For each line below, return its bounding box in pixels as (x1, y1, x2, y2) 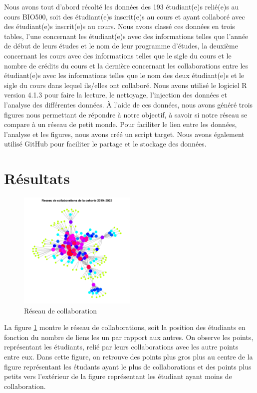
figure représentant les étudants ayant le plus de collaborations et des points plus (4, 361, 252, 371)
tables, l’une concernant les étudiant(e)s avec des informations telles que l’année (4, 30, 249, 41)
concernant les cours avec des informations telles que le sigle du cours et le (4, 50, 232, 60)
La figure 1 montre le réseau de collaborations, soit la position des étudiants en (4, 322, 246, 332)
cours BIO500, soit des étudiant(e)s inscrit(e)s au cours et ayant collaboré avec (4, 11, 245, 21)
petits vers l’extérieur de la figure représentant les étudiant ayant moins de (4, 371, 232, 381)
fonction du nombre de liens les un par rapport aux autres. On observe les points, (4, 331, 254, 342)
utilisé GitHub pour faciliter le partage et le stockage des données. (4, 138, 207, 149)
